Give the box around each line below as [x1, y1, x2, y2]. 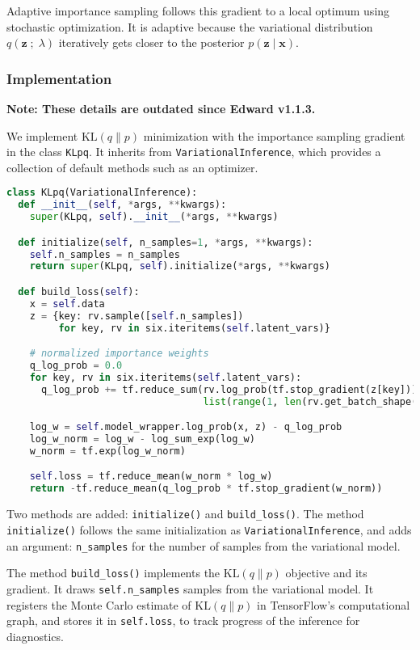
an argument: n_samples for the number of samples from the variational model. [6, 537, 401, 554]
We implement [6, 127, 78, 144]
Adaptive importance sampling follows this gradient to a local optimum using [6, 2, 390, 19]
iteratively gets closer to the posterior [58, 34, 245, 51]
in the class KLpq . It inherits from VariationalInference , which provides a [6, 143, 381, 160]
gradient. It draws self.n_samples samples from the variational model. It [6, 580, 374, 597]
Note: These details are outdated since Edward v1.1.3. [6, 100, 316, 116]
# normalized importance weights [29, 348, 209, 360]
